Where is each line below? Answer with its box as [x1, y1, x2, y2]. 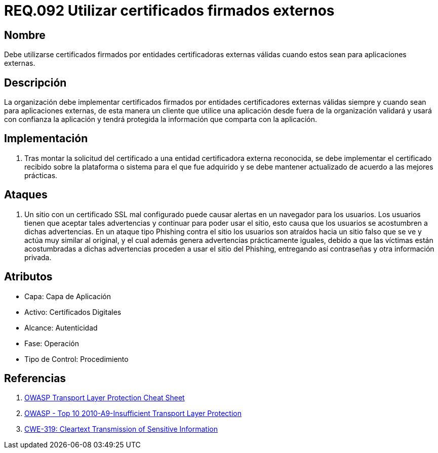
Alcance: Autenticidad [24, 323, 98, 332]
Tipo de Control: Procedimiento [24, 354, 129, 363]
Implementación [4, 132, 88, 145]
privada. [24, 253, 52, 262]
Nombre [4, 28, 46, 42]
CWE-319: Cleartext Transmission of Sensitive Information [24, 425, 218, 434]
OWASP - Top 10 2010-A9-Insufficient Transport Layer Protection [24, 409, 242, 418]
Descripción [4, 76, 67, 89]
